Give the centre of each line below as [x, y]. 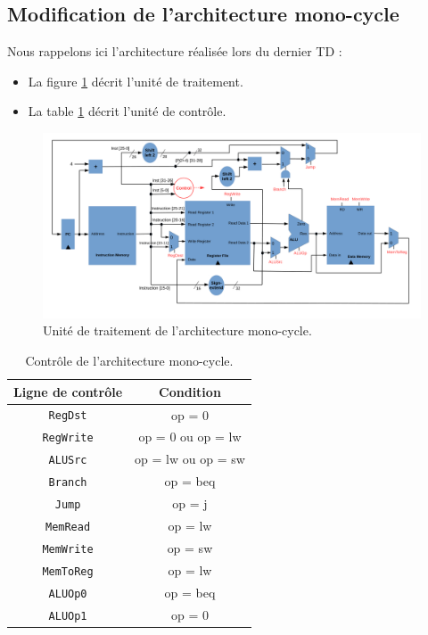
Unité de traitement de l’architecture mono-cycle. [177, 330]
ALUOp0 [68, 594]
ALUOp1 [68, 616]
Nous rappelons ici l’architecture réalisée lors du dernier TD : [175, 51]
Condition [190, 391]
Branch [68, 483]
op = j [190, 503]
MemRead [68, 527]
